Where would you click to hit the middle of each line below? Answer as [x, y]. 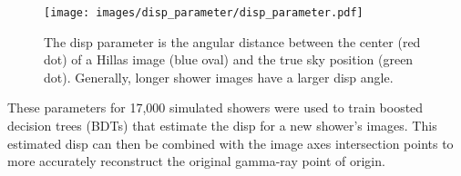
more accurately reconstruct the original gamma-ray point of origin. [196, 161]
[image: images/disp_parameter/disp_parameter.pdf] [204, 13]
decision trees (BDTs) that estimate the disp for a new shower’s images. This [222, 126]
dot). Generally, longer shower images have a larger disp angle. [219, 77]
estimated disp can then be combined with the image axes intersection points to [230, 143]
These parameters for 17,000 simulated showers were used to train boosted [215, 108]
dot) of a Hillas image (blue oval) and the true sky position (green [229, 59]
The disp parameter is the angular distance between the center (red [232, 41]
